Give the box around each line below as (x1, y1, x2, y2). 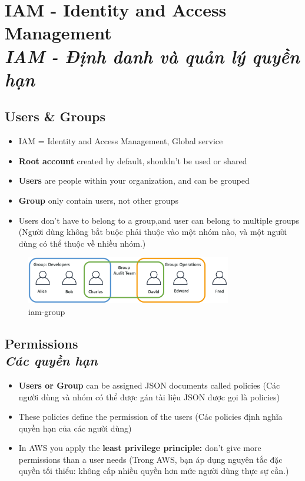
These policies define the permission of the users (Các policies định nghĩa (18, 410, 283, 423)
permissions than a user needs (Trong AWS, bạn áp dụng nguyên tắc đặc (18, 453, 283, 465)
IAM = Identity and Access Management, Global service (18, 135, 223, 147)
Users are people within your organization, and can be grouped (18, 174, 250, 187)
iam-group (28, 305, 65, 317)
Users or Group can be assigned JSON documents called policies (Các (18, 379, 280, 391)
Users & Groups (5, 107, 105, 125)
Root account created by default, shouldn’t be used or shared (18, 154, 247, 167)
